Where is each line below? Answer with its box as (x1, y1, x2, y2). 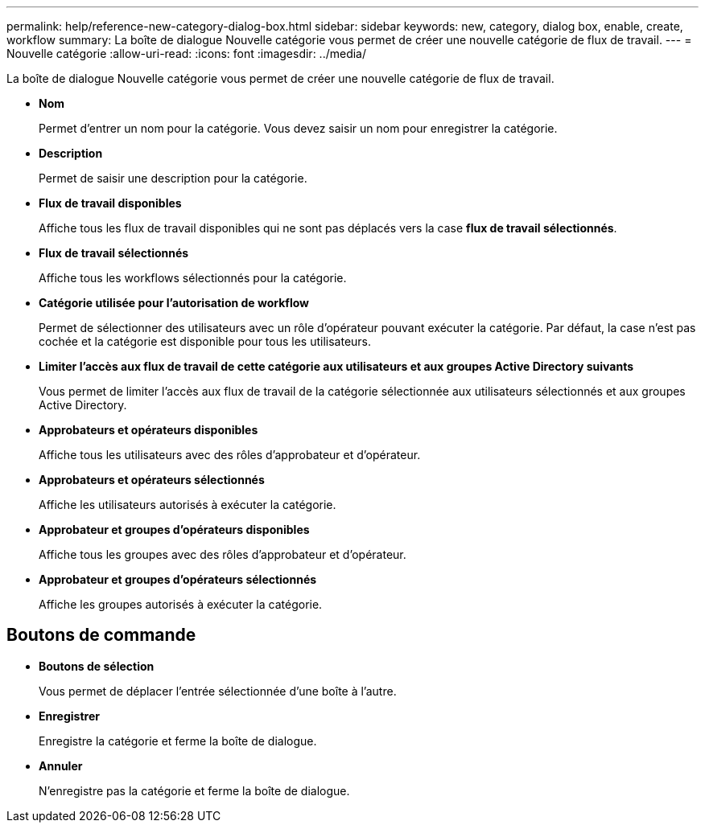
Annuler (39, 758, 83, 773)
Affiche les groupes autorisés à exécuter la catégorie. (39, 597, 323, 611)
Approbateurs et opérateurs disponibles (39, 423, 258, 437)
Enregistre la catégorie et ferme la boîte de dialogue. (39, 733, 317, 748)
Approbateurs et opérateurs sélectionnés (39, 473, 265, 486)
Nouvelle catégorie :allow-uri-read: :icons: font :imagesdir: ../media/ (6, 47, 367, 60)
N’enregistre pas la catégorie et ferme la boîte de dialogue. (39, 783, 350, 798)
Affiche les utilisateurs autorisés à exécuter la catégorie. (39, 498, 336, 511)
